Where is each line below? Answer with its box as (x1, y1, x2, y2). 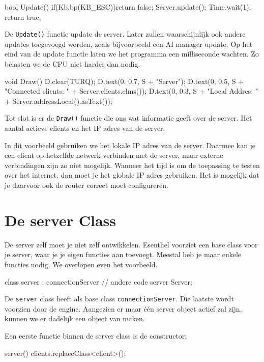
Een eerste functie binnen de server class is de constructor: (5, 330, 187, 341)
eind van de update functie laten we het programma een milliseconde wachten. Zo (5, 48, 259, 59)
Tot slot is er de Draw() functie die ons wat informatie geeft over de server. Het (5, 113, 252, 123)
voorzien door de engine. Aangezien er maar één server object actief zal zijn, (5, 303, 242, 314)
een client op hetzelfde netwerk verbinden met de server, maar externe (5, 150, 223, 160)
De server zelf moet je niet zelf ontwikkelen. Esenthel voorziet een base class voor (5, 239, 258, 249)
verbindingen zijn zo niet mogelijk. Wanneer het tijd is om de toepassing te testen (5, 159, 260, 170)
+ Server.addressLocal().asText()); (5, 95, 112, 106)
